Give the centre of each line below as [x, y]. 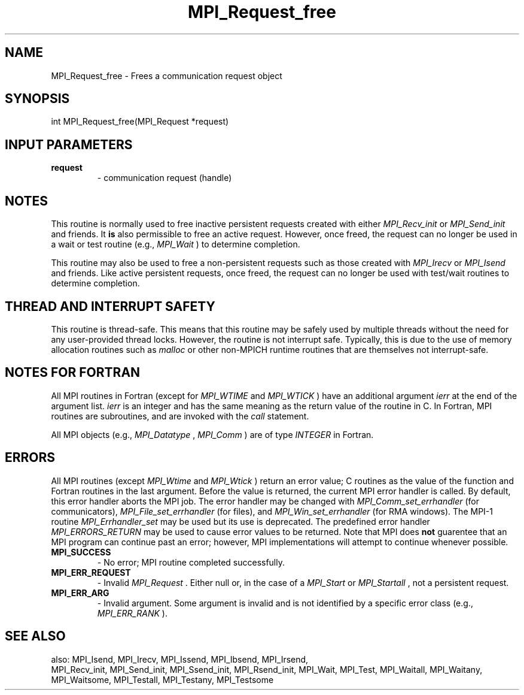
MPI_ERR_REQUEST [91, 572]
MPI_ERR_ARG [80, 593]
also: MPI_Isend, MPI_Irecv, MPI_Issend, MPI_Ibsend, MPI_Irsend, [180, 659]
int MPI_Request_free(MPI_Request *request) [140, 122]
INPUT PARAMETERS [69, 144]
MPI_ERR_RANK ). [132, 613]
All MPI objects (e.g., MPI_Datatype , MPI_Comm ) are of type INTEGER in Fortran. [212, 434]
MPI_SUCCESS [81, 552]
